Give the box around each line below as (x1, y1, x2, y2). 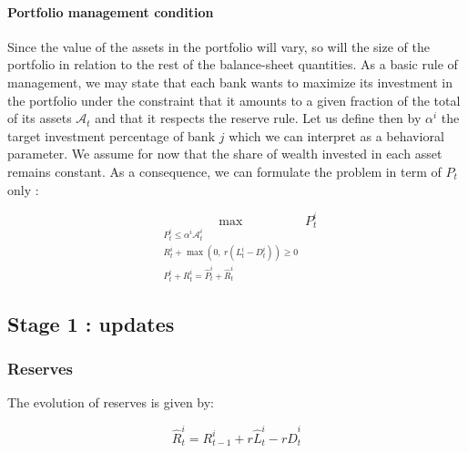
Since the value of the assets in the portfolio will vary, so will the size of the (7, 36, 430, 56)
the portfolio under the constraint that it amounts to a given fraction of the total (7, 90, 461, 109)
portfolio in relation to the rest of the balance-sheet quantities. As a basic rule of (7, 55, 458, 74)
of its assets (7, 108, 72, 128)
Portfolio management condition (7, 2, 214, 21)
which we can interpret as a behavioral (229, 126, 444, 145)
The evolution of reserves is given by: (7, 393, 215, 412)
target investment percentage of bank (7, 126, 216, 145)
